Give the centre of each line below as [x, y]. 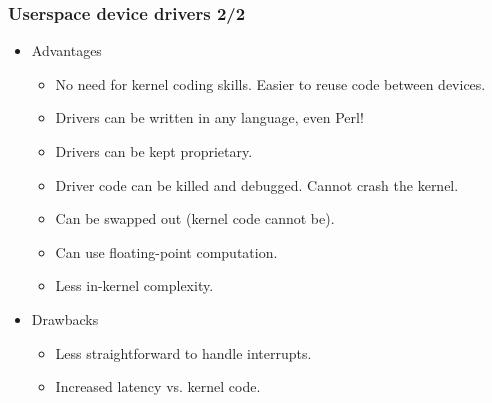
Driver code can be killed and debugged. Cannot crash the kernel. [257, 184]
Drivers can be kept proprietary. [154, 151]
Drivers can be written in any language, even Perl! [209, 117]
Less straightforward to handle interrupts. [183, 352]
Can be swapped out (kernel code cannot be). [195, 218]
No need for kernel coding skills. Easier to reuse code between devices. [270, 83]
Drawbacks [65, 318]
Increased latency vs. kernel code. [158, 386]
